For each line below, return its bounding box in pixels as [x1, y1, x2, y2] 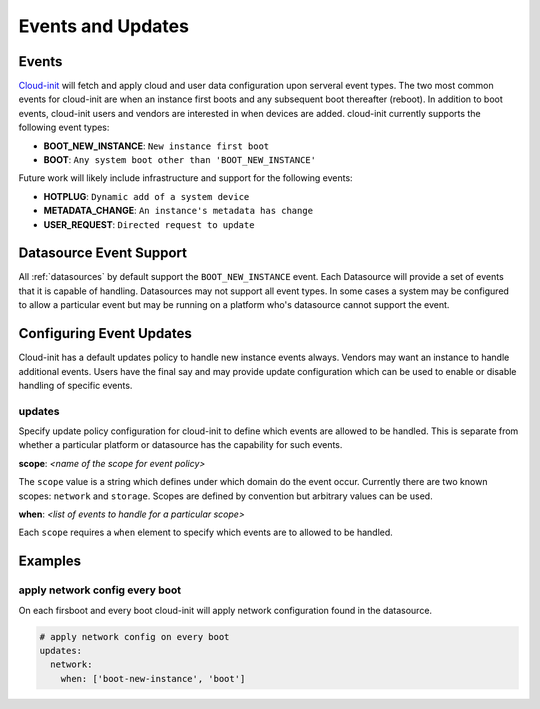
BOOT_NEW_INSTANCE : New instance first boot [43, 140, 270, 152]
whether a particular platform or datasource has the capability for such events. [18, 439, 343, 451]
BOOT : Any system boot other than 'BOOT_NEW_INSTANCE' [43, 154, 317, 166]
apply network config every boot [18, 583, 182, 597]
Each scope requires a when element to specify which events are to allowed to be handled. [18, 526, 394, 539]
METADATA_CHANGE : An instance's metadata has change [43, 205, 314, 217]
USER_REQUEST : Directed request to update [43, 218, 255, 230]
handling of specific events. [18, 379, 133, 391]
